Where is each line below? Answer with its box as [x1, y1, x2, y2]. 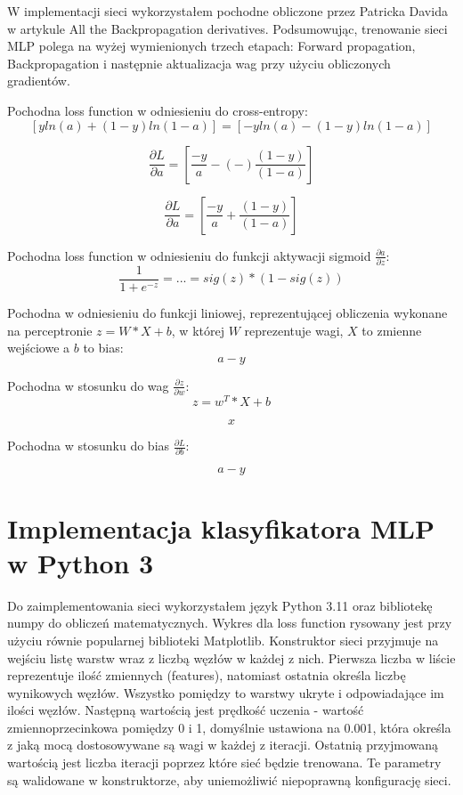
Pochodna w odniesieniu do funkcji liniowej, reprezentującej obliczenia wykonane [7, 303, 448, 321]
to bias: [83, 338, 124, 357]
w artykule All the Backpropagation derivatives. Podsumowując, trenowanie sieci [7, 19, 448, 37]
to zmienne [361, 320, 422, 339]
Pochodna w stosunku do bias [7, 436, 170, 455]
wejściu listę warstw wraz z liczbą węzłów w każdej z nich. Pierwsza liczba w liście [7, 648, 456, 667]
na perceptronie [7, 320, 93, 339]
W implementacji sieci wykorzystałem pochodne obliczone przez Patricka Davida [7, 2, 448, 20]
